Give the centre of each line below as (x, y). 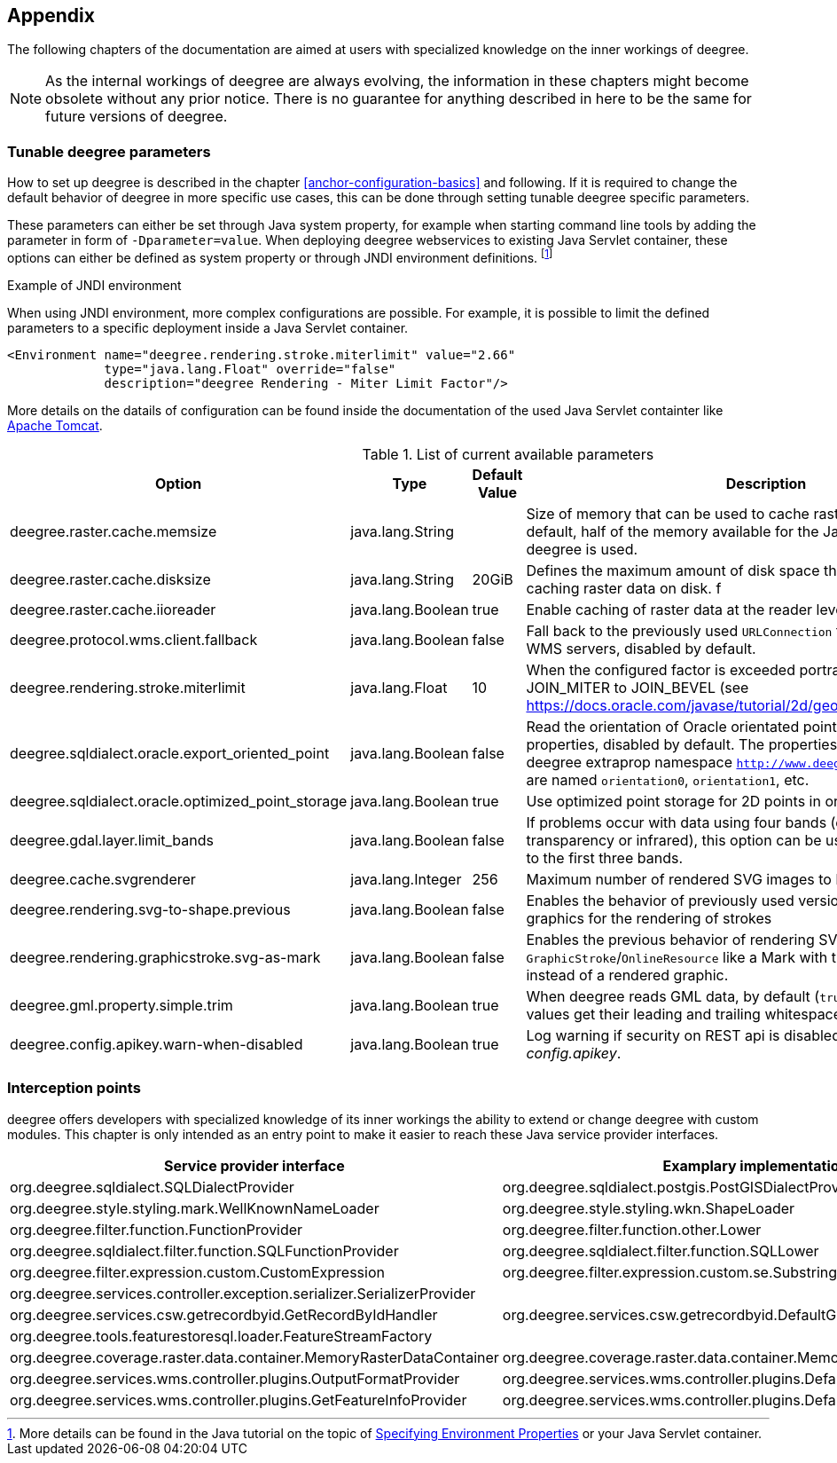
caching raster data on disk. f (624, 588)
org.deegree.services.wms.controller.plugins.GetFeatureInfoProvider (239, 1400)
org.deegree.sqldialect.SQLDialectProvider (152, 1187)
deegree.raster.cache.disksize (110, 579)
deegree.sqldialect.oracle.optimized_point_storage (179, 801)
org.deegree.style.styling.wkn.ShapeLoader (649, 1208)
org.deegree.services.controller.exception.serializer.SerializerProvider (243, 1293)
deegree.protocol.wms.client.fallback (134, 639)
